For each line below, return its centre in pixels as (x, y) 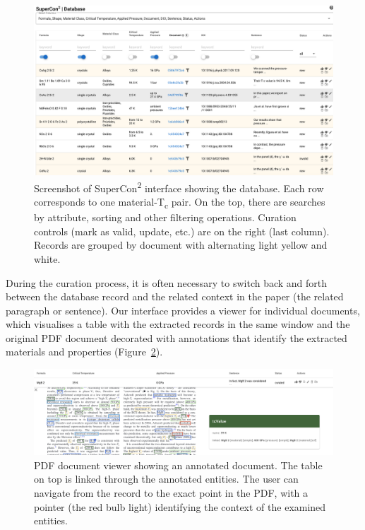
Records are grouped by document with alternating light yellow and (181, 245)
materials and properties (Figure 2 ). (84, 352)
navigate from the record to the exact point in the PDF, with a (171, 492)
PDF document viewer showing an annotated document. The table (178, 465)
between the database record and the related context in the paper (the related (175, 296)
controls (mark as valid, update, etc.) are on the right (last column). (182, 231)
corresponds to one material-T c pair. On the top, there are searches (180, 202)
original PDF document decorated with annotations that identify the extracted (176, 337)
